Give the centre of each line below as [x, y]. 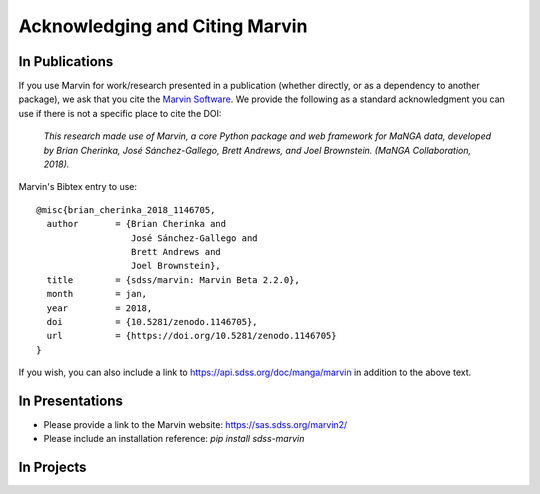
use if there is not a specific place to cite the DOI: [120, 113]
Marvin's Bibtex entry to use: [77, 187]
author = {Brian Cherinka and [136, 224]
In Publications [66, 61]
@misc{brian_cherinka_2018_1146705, [126, 209]
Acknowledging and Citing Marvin [163, 26]
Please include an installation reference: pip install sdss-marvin [174, 439]
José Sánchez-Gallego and [194, 238]
